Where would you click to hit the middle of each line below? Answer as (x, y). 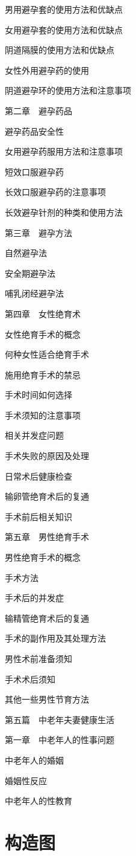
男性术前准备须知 (39, 658)
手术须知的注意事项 (43, 415)
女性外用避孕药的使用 (47, 70)
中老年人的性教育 (39, 801)
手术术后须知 (30, 679)
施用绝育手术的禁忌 (43, 374)
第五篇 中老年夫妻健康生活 (60, 719)
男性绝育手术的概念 (43, 557)
